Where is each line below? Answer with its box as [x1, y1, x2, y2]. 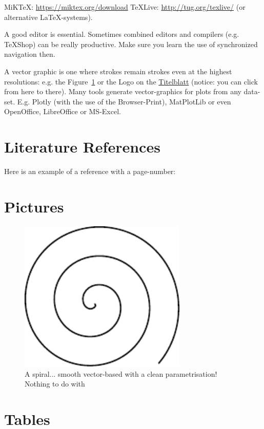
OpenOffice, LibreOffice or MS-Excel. [4, 106, 121, 117]
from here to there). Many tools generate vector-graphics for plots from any [4, 86, 241, 97]
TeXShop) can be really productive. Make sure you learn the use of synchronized [4, 38, 258, 49]
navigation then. [4, 49, 55, 59]
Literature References [4, 136, 160, 157]
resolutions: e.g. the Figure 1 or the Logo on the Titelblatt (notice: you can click [4, 76, 258, 87]
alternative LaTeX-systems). [4, 11, 93, 22]
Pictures [4, 196, 64, 217]
